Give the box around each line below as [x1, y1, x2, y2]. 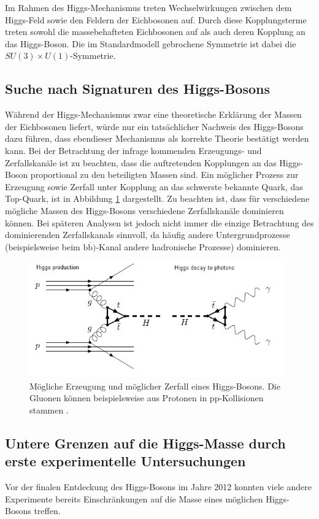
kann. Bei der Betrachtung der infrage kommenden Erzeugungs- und [5, 144, 262, 156]
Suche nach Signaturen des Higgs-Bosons [5, 79, 270, 98]
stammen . [29, 404, 69, 417]
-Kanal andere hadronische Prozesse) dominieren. [96, 240, 281, 253]
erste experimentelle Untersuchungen [5, 452, 246, 471]
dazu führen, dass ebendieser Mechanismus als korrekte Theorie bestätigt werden [5, 132, 309, 145]
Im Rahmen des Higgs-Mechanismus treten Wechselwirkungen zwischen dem [5, 1, 292, 13]
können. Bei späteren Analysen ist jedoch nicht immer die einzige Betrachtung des [5, 216, 314, 229]
